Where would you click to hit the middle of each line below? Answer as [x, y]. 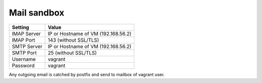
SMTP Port [24, 52]
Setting [20, 27]
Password [23, 66]
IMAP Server [26, 33]
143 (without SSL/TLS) [74, 40]
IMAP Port [24, 40]
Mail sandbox [37, 13]
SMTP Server [27, 46]
